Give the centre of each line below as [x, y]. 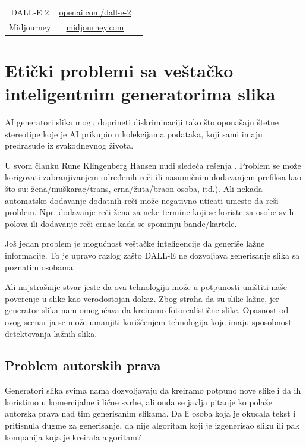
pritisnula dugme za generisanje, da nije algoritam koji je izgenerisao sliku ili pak [152, 425]
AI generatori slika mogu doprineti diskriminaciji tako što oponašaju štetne [142, 122]
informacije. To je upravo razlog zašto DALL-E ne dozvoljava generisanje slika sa [152, 255]
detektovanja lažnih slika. [51, 333]
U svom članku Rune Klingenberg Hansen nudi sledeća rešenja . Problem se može [153, 165]
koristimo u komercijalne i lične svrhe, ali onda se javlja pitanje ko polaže [138, 402]
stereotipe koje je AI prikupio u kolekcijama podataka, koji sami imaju [134, 133]
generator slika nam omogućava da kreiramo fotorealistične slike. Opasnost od [147, 310]
